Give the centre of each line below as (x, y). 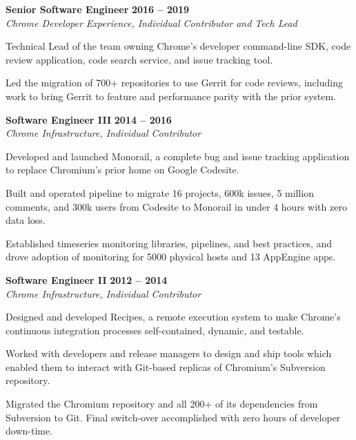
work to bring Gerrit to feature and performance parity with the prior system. (171, 96)
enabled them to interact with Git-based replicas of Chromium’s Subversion (166, 366)
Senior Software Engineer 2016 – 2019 (98, 9)
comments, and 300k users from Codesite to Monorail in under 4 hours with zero (176, 206)
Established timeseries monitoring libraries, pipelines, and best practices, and (169, 243)
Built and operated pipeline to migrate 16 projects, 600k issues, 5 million (160, 192)
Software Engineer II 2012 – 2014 (87, 279)
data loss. (26, 220)
